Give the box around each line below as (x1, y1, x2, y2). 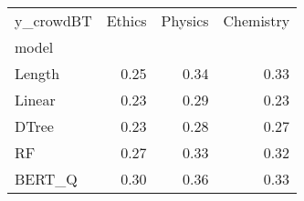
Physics (161, 10, 209, 31)
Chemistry (223, 10, 290, 31)
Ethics (106, 10, 147, 31)
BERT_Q (15, 168, 78, 189)
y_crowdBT (15, 10, 92, 31)
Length (15, 63, 60, 84)
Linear (15, 89, 56, 110)
